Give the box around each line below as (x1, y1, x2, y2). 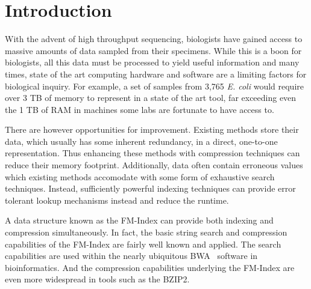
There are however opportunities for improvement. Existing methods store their (5, 123, 299, 136)
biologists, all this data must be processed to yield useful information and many (5, 56, 300, 68)
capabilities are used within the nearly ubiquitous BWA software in (5, 249, 258, 262)
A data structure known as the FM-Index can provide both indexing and (5, 214, 274, 227)
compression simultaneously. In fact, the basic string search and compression (5, 226, 287, 239)
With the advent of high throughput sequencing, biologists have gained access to (5, 32, 303, 45)
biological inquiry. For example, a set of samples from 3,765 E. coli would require (5, 79, 304, 92)
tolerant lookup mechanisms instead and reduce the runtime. (5, 193, 229, 206)
